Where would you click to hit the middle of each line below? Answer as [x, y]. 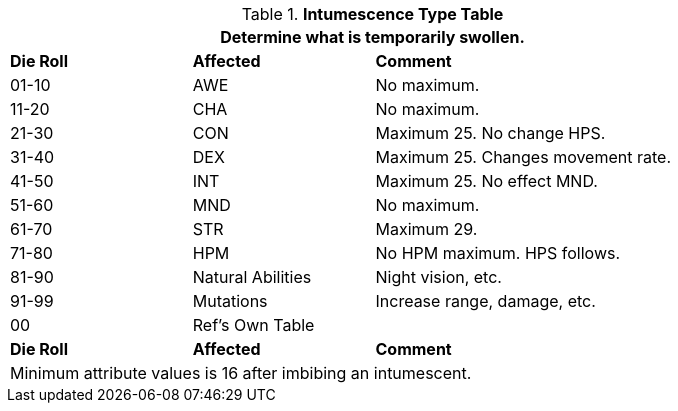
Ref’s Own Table [253, 325]
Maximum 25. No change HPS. [490, 133]
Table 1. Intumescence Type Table [372, 14]
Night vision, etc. [438, 277]
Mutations [230, 301]
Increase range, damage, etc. [485, 301]
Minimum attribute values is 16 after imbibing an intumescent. [241, 373]
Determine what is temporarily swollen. [372, 37]
